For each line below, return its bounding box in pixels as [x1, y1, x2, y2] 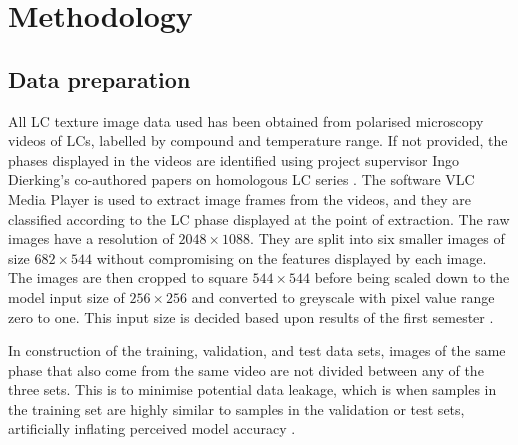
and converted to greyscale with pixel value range [191, 286, 495, 307]
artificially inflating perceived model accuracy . [8, 418, 296, 439]
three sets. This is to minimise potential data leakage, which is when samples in [8, 379, 497, 400]
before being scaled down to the [314, 267, 510, 288]
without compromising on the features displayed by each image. [96, 247, 487, 268]
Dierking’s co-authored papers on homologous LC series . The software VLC [8, 169, 475, 190]
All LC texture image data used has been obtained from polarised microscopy [8, 110, 484, 131]
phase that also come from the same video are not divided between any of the [8, 359, 484, 380]
